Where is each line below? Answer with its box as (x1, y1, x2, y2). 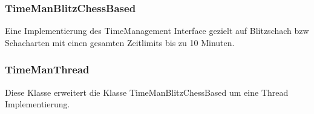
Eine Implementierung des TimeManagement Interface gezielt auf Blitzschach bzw (5, 24, 309, 37)
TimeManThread (5, 62, 90, 77)
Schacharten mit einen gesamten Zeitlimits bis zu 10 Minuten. (5, 36, 235, 49)
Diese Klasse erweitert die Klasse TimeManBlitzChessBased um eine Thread (5, 85, 289, 98)
